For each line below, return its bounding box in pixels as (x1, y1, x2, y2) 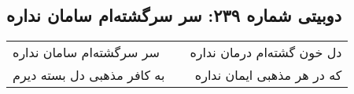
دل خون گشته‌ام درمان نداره (190, 43, 342, 62)
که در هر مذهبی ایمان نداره (194, 66, 342, 85)
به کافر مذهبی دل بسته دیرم (13, 66, 165, 85)
